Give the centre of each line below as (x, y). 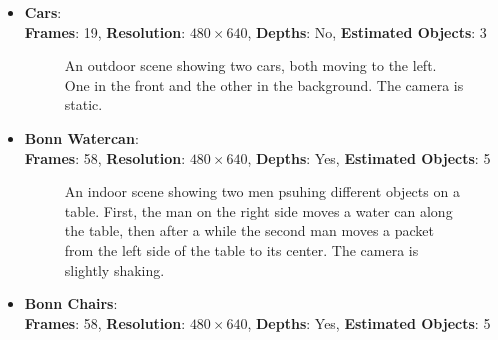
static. (83, 104)
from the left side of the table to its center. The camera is (241, 249)
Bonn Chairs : (71, 303)
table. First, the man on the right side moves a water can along (258, 210)
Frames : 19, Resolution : (105, 31)
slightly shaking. (114, 269)
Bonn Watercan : (81, 137)
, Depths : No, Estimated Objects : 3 (367, 31)
